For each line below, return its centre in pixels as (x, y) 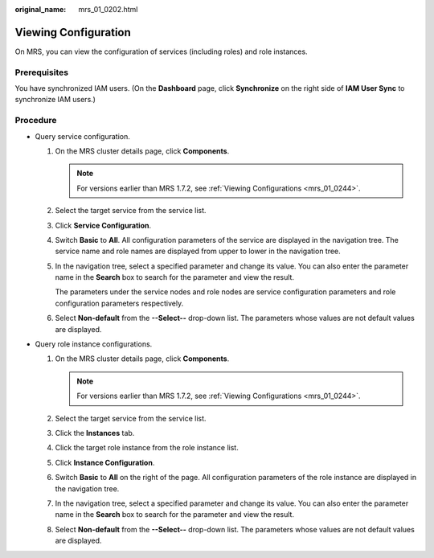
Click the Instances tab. (95, 433)
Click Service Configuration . (103, 225)
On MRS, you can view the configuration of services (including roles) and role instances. (162, 51)
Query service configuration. (82, 136)
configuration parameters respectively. (119, 303)
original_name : (41, 9)
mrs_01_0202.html (108, 9)
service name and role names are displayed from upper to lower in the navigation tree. (198, 251)
